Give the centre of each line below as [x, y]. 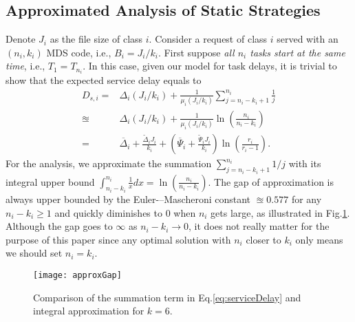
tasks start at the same [298, 52]
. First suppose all [196, 52]
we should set [34, 253]
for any [306, 198]
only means [319, 239]
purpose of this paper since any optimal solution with [118, 239]
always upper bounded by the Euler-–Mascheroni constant [128, 198]
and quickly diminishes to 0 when [125, 212]
